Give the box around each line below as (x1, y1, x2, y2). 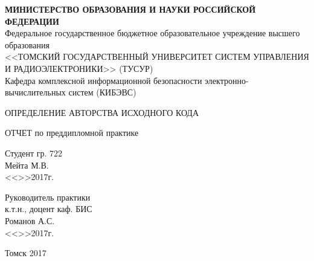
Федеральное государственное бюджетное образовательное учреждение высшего (5, 27, 300, 39)
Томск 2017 (5, 246, 46, 259)
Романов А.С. (5, 214, 55, 227)
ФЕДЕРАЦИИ (5, 14, 59, 27)
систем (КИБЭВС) (68, 86, 136, 98)
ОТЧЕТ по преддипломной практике (5, 126, 139, 139)
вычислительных (5, 86, 66, 98)
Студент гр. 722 (5, 146, 63, 159)
